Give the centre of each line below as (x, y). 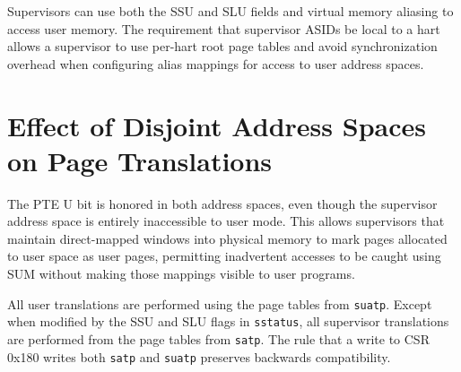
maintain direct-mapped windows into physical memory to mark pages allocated (227, 238)
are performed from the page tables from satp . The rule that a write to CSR (218, 338)
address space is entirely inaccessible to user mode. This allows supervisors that (226, 221)
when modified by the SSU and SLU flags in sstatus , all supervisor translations (228, 321)
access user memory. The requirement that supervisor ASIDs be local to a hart (224, 28)
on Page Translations (140, 160)
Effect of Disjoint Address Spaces (217, 125)
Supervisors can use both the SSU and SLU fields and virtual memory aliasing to (230, 11)
